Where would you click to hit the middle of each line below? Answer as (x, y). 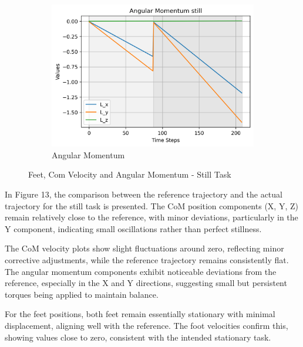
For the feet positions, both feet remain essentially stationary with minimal (140, 314)
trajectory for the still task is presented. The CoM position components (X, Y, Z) (151, 205)
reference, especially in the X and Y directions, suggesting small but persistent (146, 283)
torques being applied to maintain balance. (82, 294)
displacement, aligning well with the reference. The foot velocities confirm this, (147, 325)
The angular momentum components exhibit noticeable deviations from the (141, 271)
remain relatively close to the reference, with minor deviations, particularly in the (151, 217)
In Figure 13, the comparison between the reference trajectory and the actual (144, 194)
